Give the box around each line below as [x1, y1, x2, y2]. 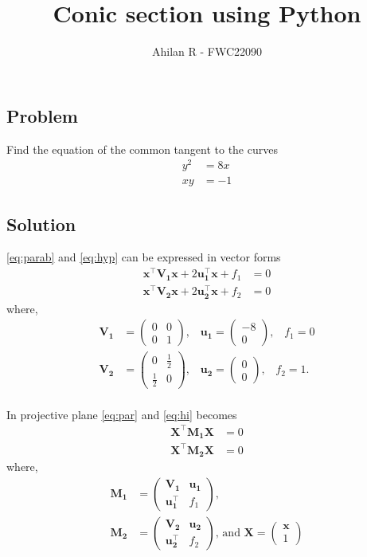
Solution [6, 211, 76, 236]
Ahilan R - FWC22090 [151, 43, 263, 60]
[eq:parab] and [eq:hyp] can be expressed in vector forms [6, 249, 281, 265]
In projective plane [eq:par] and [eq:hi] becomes [6, 406, 237, 422]
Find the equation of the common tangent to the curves [6, 140, 278, 157]
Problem [6, 103, 78, 127]
